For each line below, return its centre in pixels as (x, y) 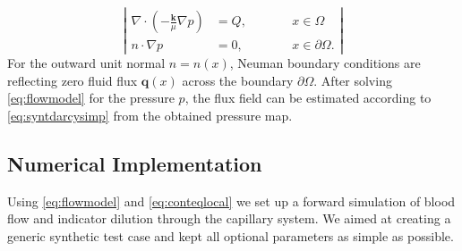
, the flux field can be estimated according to (308, 98)
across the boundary (238, 80)
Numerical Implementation (135, 163)
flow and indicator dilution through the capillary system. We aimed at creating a (229, 218)
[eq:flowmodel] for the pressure (91, 98)
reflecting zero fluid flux (73, 80)
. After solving (353, 80)
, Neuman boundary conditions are (325, 63)
